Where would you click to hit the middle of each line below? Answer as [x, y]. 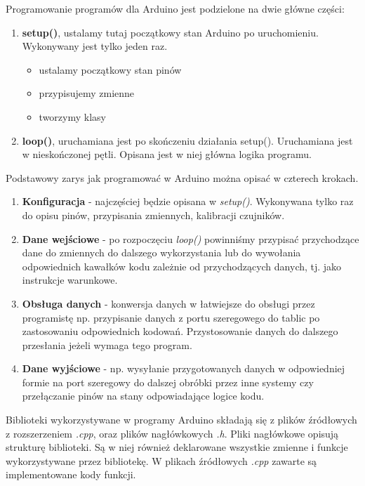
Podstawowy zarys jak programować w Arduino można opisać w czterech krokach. [182, 177]
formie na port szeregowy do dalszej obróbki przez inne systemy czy [168, 382]
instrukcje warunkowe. [70, 280]
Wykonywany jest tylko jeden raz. [95, 46]
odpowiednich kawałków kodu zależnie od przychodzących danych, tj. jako [182, 266]
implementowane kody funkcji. [71, 474]
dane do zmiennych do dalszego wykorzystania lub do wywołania [161, 252]
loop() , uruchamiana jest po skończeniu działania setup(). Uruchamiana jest [187, 140]
